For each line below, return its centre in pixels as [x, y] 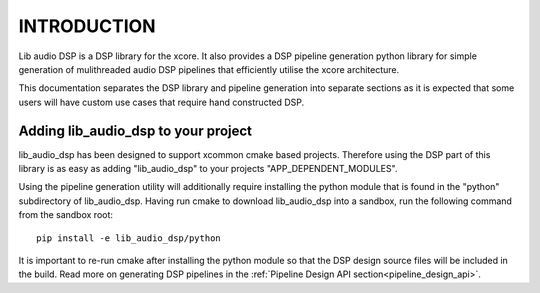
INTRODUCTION [87, 26]
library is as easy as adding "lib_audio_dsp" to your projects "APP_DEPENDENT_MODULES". [208, 169]
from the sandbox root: [66, 215]
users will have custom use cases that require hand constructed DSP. [161, 102]
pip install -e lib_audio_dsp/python [129, 238]
